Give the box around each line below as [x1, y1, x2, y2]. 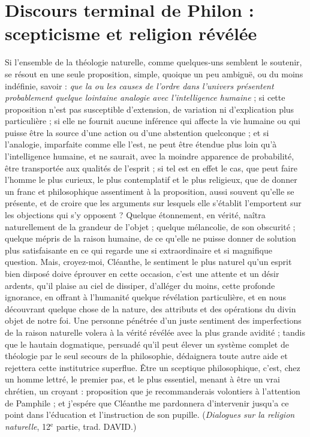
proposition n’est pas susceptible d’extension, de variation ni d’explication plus [5, 103, 294, 115]
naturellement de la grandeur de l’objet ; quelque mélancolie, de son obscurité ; [5, 220, 296, 233]
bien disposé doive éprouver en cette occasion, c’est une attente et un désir [5, 267, 279, 279]
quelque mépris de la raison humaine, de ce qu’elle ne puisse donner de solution [5, 232, 296, 245]
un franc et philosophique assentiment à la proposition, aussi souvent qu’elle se [5, 185, 294, 197]
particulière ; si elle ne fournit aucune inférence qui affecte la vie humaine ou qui [5, 114, 300, 127]
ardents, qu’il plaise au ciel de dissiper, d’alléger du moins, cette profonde [5, 279, 275, 291]
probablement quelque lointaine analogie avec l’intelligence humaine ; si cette [5, 91, 285, 104]
